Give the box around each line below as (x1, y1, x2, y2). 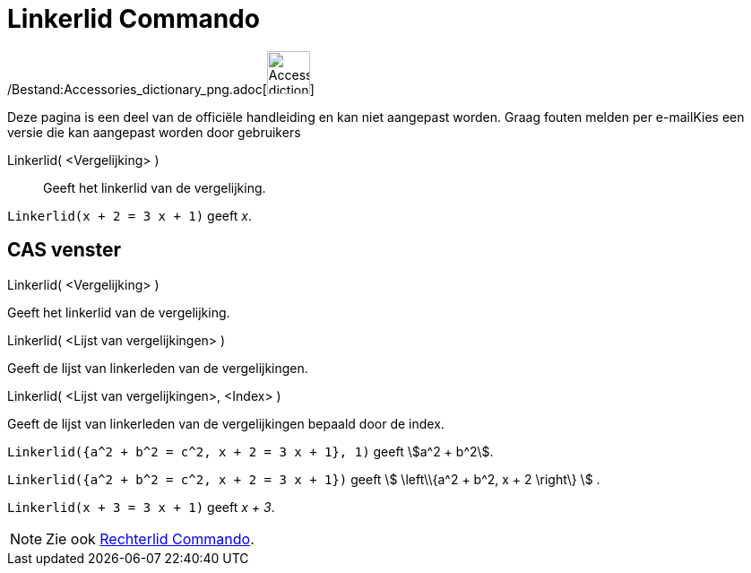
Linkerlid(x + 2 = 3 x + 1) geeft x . (7, 207, 252, 223)
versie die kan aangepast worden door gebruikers (7, 124, 301, 140)
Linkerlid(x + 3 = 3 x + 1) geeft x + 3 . (7, 499, 275, 515)
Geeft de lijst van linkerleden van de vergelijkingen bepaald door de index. (7, 415, 445, 431)
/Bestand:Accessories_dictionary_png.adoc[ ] (7, 81, 315, 97)
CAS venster (7, 239, 122, 262)
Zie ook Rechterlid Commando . (46, 529, 255, 548)
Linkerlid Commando (7, 4, 260, 34)
